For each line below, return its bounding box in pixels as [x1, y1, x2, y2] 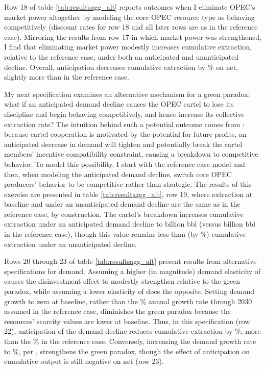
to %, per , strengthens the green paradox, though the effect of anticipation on [4, 346, 250, 356]
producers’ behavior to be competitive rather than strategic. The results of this [4, 179, 252, 189]
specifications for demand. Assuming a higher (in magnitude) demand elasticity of [4, 265, 261, 276]
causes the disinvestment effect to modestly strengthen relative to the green [4, 276, 240, 286]
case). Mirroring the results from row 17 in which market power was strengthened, [4, 31, 261, 42]
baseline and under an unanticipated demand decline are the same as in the [4, 199, 240, 209]
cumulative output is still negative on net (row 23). [4, 356, 164, 366]
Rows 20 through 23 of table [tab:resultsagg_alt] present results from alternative [4, 256, 257, 266]
